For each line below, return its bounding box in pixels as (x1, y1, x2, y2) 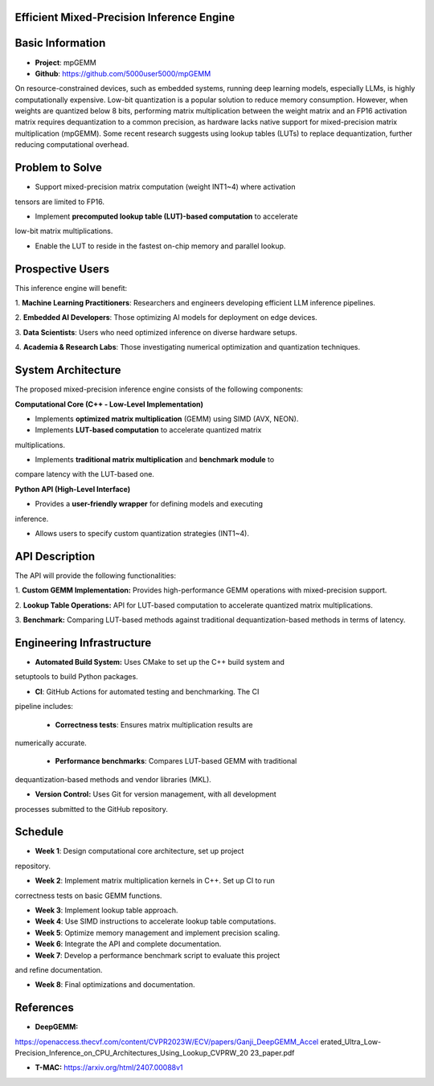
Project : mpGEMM (35, 57, 96, 68)
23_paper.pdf (250, 1048, 295, 1058)
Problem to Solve (14, 161, 102, 174)
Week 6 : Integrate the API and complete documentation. (35, 939, 222, 949)
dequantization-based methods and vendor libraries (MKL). (14, 774, 212, 784)
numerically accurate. (14, 738, 88, 748)
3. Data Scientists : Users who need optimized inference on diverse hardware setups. (14, 327, 297, 337)
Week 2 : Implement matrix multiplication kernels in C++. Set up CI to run (35, 876, 275, 886)
